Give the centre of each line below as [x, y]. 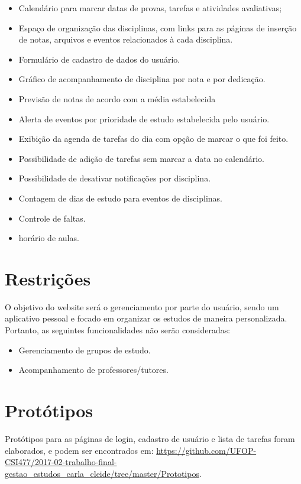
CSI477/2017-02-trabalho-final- [61, 462]
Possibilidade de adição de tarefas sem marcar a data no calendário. [141, 158]
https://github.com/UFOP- [206, 450]
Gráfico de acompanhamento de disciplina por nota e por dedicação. [142, 79]
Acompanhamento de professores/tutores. [93, 370]
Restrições [48, 278]
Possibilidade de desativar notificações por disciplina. [115, 178]
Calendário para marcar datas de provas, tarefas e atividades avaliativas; [150, 8]
